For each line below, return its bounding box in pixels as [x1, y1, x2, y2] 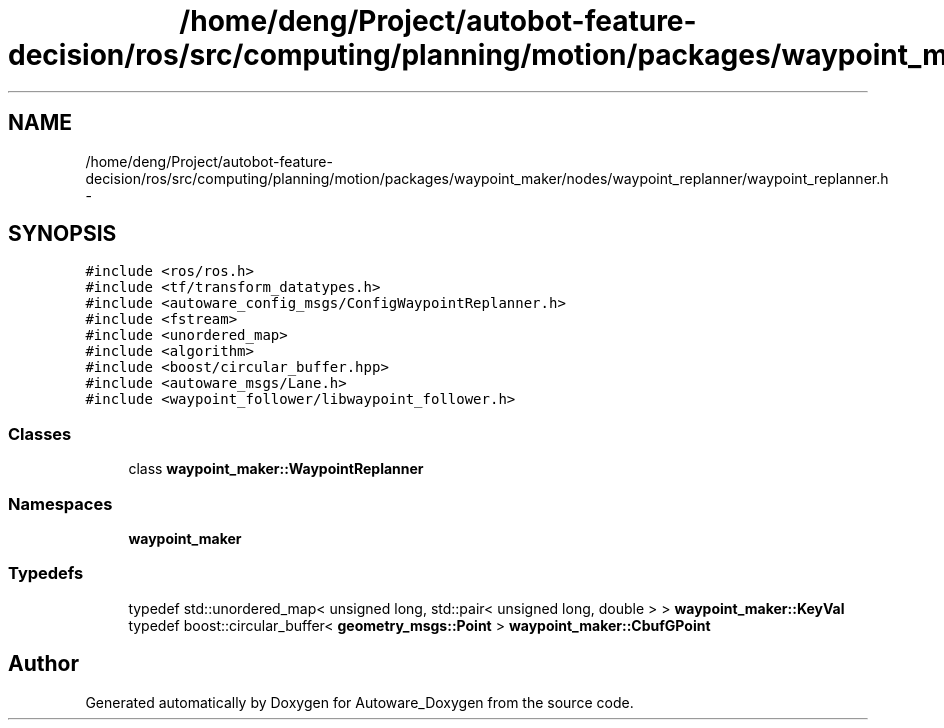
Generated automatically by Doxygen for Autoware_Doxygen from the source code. [85, 693, 634, 711]
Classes [8, 423, 72, 444]
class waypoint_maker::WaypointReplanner [128, 460, 424, 478]
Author [8, 651, 79, 677]
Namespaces [8, 493, 113, 514]
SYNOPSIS [8, 221, 117, 247]
